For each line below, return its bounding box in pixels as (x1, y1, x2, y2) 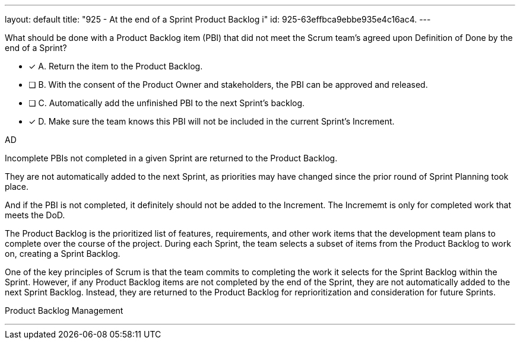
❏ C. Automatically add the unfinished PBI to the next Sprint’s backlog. (28, 98, 305, 108)
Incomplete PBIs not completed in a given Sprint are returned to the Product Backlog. (5, 153, 338, 163)
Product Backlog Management (5, 305, 123, 316)
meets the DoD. (5, 210, 65, 220)
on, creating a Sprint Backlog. (5, 249, 121, 259)
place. (5, 181, 29, 192)
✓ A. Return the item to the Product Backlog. (28, 61, 203, 71)
